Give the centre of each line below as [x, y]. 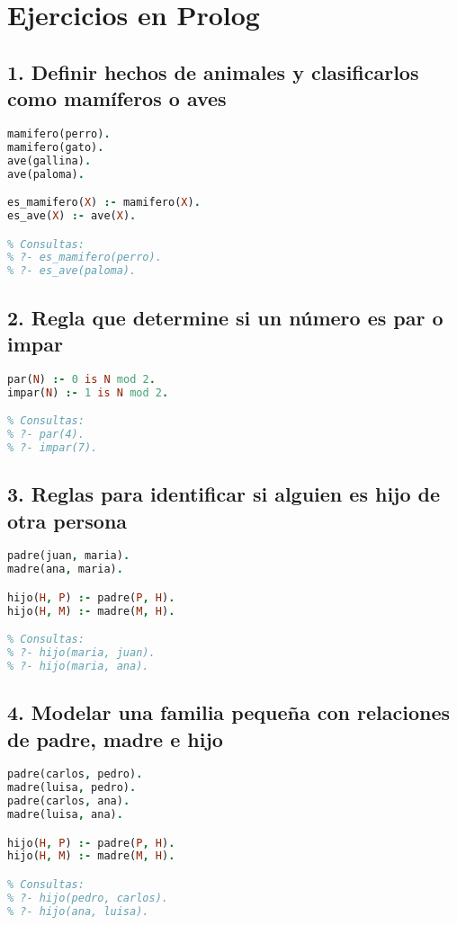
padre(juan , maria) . [69, 556]
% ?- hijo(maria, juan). [81, 653]
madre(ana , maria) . [65, 569]
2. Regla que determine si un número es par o [225, 317]
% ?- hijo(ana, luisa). [78, 911]
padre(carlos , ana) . [69, 801]
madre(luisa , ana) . [65, 815]
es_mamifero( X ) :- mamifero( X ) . [104, 203]
